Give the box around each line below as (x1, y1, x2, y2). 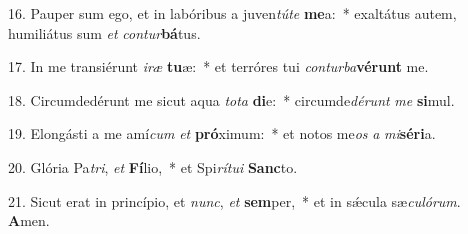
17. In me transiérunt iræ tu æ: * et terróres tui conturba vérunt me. (8, 56, 429, 77)
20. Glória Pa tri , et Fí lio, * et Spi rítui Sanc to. (8, 156, 298, 177)
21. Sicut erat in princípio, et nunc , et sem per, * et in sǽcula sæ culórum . (8, 190, 461, 211)
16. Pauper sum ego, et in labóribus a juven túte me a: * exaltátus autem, (8, 3, 457, 23)
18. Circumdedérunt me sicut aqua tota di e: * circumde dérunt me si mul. (8, 89, 455, 110)
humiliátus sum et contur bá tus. (8, 22, 201, 43)
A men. (8, 210, 50, 231)
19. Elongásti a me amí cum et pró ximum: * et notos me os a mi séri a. (8, 123, 436, 144)
